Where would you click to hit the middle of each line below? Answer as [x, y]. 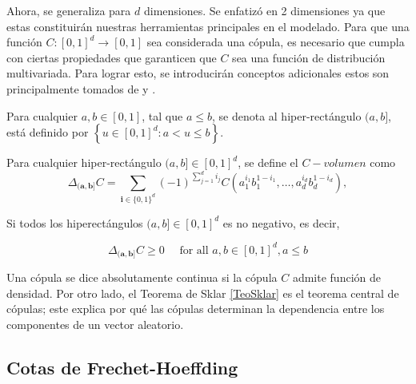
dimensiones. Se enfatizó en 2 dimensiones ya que [264, 10]
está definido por [48, 132]
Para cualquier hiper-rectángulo [84, 162]
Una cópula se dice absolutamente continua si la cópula [142, 277]
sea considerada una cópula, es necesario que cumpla [276, 42]
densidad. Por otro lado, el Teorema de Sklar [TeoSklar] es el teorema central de [203, 293]
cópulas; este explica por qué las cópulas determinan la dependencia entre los [196, 309]
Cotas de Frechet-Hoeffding [122, 367]
